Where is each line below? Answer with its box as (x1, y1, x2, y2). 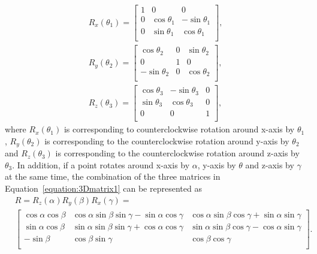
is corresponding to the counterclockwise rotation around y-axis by (44, 134, 289, 147)
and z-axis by (245, 158, 294, 171)
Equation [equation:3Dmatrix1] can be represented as (5, 182, 202, 195)
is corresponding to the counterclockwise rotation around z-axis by (55, 147, 300, 159)
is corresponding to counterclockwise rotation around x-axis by (64, 123, 295, 135)
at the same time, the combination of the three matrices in (5, 170, 221, 183)
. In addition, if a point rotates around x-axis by (12, 158, 190, 171)
